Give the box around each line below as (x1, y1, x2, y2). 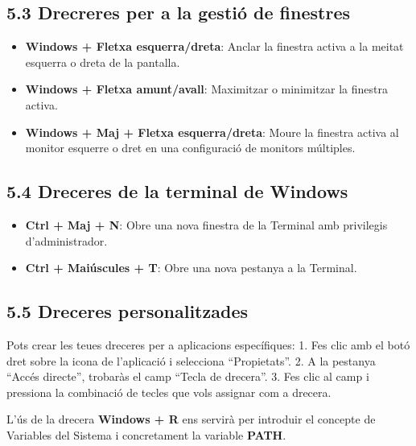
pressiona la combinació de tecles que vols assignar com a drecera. (6, 383, 332, 400)
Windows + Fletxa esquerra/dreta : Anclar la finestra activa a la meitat (25, 38, 404, 55)
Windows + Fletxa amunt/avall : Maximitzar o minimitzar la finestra (25, 81, 388, 97)
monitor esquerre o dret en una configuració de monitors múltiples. (25, 139, 356, 156)
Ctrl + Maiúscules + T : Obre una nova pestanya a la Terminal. (25, 259, 357, 276)
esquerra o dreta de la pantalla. (25, 53, 180, 70)
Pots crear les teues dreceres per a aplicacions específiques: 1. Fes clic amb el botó (6, 336, 410, 353)
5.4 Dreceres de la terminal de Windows (6, 179, 348, 204)
